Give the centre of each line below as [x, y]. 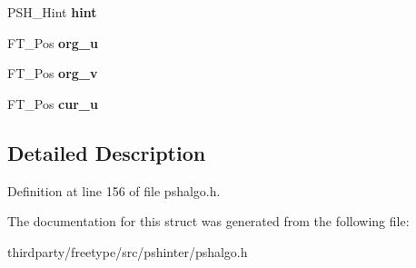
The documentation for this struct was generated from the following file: [208, 221]
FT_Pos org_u [53, 42]
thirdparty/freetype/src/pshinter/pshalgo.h [128, 251]
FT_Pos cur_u [53, 103]
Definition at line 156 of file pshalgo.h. [114, 190]
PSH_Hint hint [52, 12]
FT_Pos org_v [53, 73]
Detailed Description [107, 152]
